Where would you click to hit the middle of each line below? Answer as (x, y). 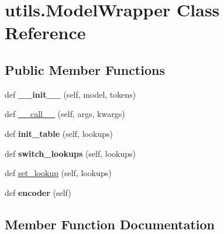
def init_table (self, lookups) (59, 133)
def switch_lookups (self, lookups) (70, 153)
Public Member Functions (85, 69)
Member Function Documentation (110, 224)
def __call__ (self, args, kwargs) (65, 114)
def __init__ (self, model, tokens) (70, 94)
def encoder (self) (38, 192)
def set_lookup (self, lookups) (58, 173)
